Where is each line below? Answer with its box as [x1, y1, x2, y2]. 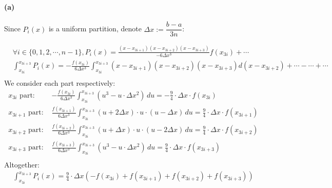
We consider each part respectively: [4, 77, 115, 88]
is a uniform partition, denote [48, 23, 142, 34]
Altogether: [4, 159, 40, 170]
